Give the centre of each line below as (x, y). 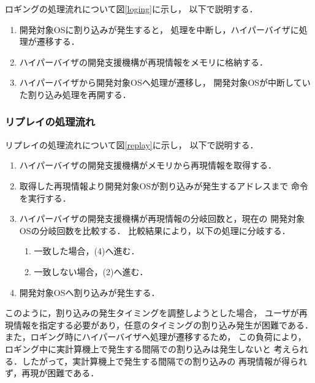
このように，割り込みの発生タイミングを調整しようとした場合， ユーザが (152, 313)
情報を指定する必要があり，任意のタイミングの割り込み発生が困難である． (163, 324)
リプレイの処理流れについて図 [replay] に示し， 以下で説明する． (132, 144)
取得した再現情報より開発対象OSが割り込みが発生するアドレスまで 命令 (164, 185)
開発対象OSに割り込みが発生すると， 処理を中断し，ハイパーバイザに (159, 29)
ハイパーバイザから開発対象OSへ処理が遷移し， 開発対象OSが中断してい (165, 82)
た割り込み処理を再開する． (75, 94)
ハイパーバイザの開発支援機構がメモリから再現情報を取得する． (148, 165)
